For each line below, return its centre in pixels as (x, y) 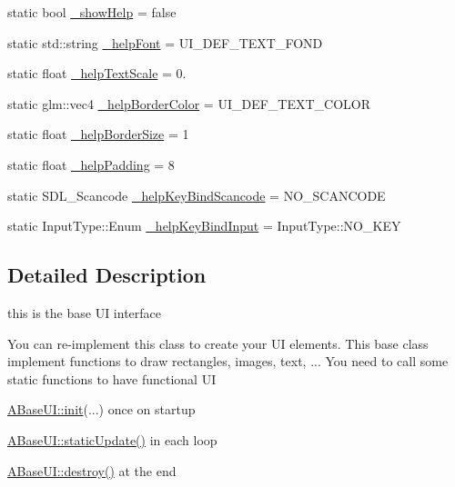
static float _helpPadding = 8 (91, 164)
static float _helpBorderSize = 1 (98, 134)
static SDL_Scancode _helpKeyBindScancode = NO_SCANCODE (197, 195)
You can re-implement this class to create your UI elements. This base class (218, 343)
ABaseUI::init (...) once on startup (101, 409)
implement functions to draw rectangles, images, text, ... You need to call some (228, 361)
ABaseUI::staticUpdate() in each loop (112, 439)
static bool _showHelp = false (92, 12)
